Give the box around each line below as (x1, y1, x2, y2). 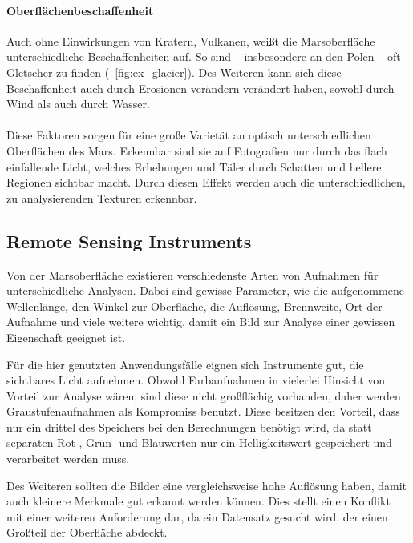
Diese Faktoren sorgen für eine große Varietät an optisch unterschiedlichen (6, 127, 371, 143)
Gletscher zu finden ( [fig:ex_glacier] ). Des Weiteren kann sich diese (6, 63, 342, 80)
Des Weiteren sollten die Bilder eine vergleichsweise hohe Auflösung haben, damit (6, 477, 407, 493)
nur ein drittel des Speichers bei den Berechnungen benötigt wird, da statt (6, 418, 372, 435)
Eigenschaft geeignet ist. (6, 328, 126, 345)
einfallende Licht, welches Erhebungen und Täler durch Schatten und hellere (6, 158, 382, 175)
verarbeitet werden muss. (6, 450, 130, 467)
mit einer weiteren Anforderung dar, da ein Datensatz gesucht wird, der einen (6, 508, 388, 525)
